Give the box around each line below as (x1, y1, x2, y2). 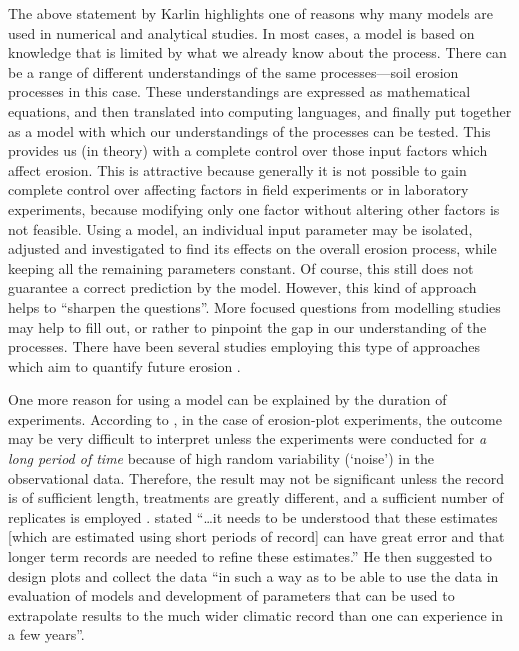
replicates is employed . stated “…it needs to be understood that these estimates (8, 506, 498, 527)
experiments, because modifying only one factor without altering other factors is (8, 198, 500, 219)
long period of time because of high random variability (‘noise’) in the (8, 448, 435, 469)
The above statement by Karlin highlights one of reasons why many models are (8, 3, 494, 23)
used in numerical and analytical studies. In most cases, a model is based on (8, 22, 475, 43)
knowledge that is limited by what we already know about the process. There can (8, 42, 507, 63)
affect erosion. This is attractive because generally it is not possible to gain (8, 159, 467, 180)
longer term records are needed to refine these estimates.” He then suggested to (8, 546, 492, 567)
